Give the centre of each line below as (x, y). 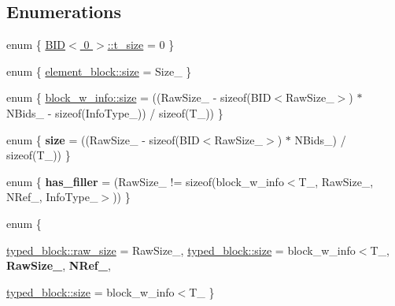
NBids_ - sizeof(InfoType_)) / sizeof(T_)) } (115, 112)
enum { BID (36, 45)
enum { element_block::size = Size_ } (99, 71)
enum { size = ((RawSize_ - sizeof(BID (103, 139)
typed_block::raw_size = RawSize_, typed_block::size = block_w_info (181, 250)
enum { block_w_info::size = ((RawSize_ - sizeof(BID (139, 97)
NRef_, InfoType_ (52, 197)
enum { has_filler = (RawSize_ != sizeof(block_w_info (145, 181)
